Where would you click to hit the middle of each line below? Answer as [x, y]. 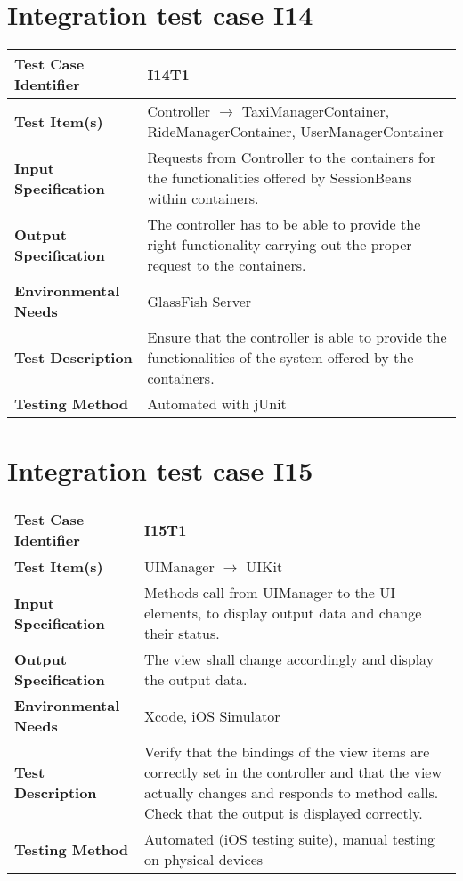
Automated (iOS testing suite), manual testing [289, 839]
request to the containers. [227, 265]
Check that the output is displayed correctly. [283, 813]
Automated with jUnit [217, 404]
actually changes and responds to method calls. [291, 793]
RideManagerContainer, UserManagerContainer [296, 132]
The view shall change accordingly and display [289, 659]
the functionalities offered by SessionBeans [280, 178]
